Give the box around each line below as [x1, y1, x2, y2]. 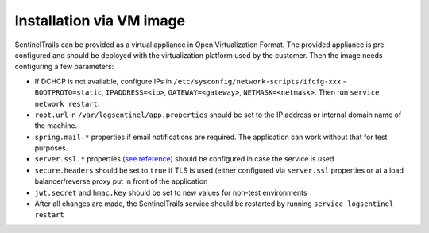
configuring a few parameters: [14, 62, 114, 72]
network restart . [34, 99, 100, 108]
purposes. [34, 143, 68, 153]
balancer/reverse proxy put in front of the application [34, 177, 208, 186]
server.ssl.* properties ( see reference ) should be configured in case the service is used [34, 154, 334, 164]
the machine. [34, 121, 78, 130]
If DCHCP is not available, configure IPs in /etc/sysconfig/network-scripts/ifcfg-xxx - [34, 76, 347, 86]
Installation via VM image [14, 12, 186, 29]
